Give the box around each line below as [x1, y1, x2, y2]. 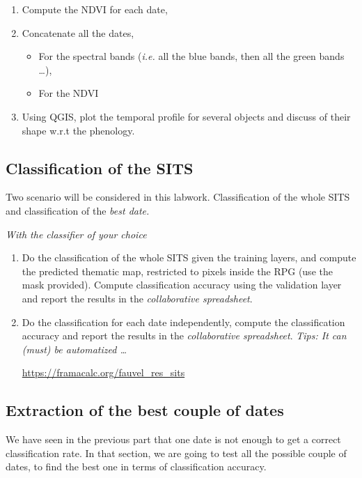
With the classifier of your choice [6, 226, 147, 241]
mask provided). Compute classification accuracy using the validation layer [22, 277, 342, 292]
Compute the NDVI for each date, [22, 2, 168, 16]
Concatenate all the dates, [22, 25, 134, 40]
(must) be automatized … [22, 341, 127, 356]
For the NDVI [38, 86, 99, 100]
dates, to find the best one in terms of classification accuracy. [6, 459, 267, 474]
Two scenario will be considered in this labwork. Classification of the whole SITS [6, 190, 350, 204]
